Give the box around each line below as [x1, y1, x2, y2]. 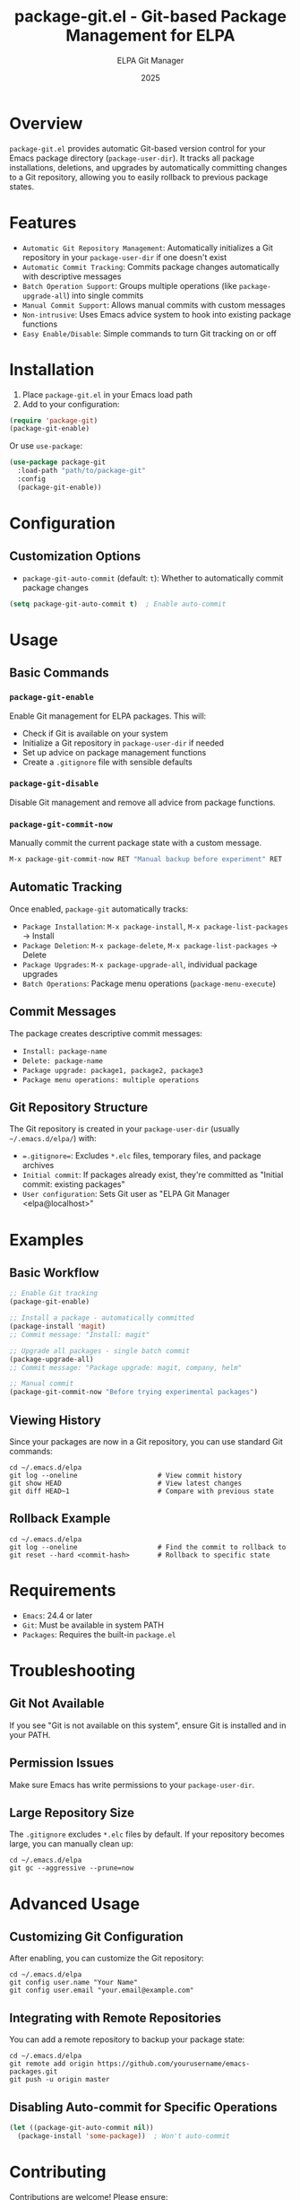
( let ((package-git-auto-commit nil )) [9, 2124, 154, 2133]
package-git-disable [9, 779, 99, 789]
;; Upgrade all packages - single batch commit [9, 1346, 191, 1356]
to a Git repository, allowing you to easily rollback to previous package [9, 171, 269, 182]
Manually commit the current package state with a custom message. [9, 837, 262, 849]
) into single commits [66, 290, 144, 301]
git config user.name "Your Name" [9, 1978, 139, 1987]
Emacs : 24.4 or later [21, 1610, 93, 1620]
